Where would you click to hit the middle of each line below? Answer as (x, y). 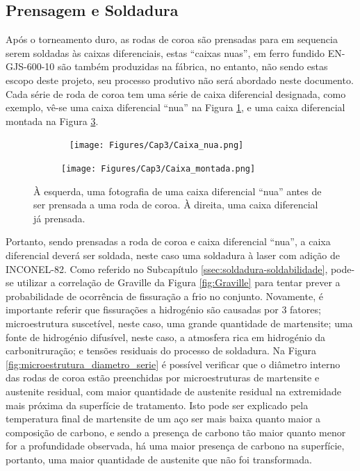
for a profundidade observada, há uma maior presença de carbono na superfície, (175, 446)
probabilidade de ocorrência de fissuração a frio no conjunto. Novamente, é (164, 296)
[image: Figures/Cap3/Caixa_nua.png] (156, 146)
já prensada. (59, 218)
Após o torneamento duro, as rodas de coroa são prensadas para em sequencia (172, 39)
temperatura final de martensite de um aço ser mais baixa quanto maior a (163, 419)
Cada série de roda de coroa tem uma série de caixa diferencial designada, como (176, 93)
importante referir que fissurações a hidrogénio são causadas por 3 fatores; (163, 309)
